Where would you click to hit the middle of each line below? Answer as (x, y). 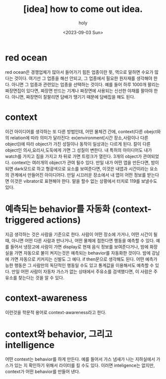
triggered (25, 220)
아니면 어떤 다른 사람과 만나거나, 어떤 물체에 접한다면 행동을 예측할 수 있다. (83, 240)
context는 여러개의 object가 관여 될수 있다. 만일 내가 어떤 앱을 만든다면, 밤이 (85, 162)
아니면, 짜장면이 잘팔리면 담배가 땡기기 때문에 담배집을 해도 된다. (74, 97)
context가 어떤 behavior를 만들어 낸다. (43, 372)
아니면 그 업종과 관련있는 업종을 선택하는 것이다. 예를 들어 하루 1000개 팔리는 (85, 84)
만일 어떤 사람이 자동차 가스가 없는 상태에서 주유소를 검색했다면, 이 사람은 (82, 271)
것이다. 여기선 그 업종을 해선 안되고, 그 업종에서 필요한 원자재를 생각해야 (83, 78)
